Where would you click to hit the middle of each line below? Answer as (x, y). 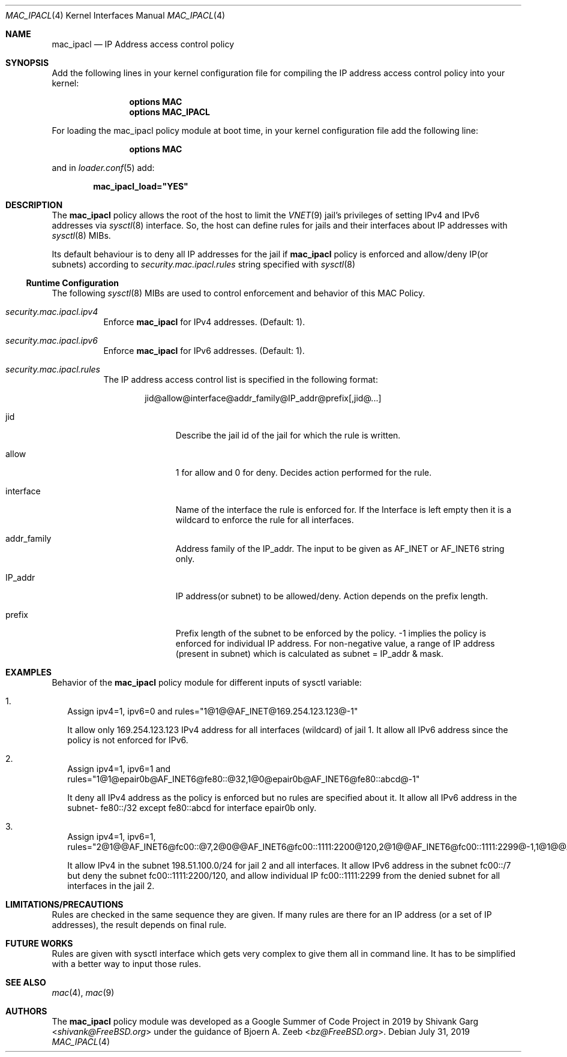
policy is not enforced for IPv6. (128, 740)
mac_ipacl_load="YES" (141, 186)
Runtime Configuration (72, 283)
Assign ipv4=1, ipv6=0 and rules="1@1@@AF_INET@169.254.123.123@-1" (213, 711)
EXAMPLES (28, 672)
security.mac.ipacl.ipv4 (52, 312)
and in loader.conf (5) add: (103, 168)
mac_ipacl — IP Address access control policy (143, 44)
